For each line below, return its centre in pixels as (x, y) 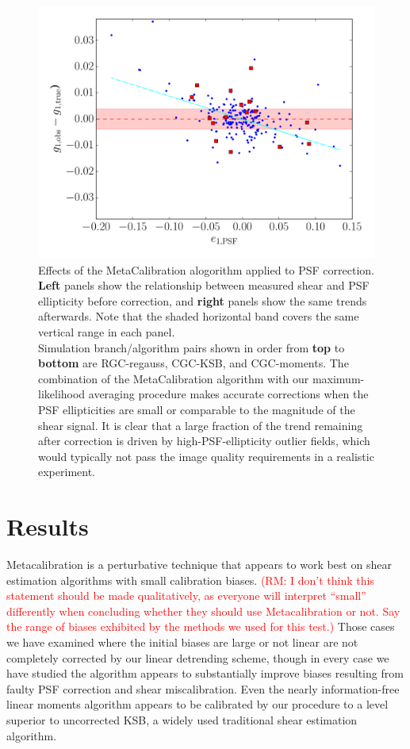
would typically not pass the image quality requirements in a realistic (206, 456)
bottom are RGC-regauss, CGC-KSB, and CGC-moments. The (194, 363)
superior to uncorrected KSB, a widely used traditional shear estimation (182, 719)
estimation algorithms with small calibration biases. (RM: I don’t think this (190, 580)
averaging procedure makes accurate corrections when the (228, 394)
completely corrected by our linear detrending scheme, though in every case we (198, 657)
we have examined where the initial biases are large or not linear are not (182, 642)
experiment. (67, 472)
